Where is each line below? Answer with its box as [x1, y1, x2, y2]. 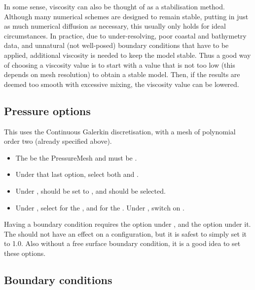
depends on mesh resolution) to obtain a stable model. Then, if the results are [4, 69, 240, 80]
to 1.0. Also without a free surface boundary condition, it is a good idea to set [4, 238, 241, 249]
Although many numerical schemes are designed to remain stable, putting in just [4, 11, 249, 21]
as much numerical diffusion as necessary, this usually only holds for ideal [4, 21, 226, 31]
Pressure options [4, 103, 91, 118]
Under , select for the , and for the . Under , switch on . [15, 202, 184, 212]
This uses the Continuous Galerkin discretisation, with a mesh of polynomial [4, 126, 236, 136]
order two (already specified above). [4, 136, 112, 146]
